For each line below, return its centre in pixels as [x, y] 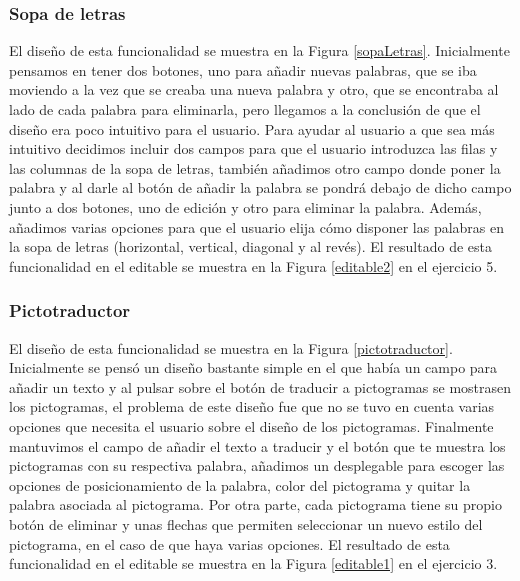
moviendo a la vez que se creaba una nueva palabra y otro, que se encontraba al [254, 89]
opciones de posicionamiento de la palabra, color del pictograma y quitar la [240, 484]
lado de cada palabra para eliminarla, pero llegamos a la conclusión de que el [245, 109]
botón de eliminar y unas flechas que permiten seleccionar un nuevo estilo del [246, 523]
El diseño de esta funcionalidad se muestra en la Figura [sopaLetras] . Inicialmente [259, 50]
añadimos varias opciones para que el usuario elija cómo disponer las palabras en [257, 226]
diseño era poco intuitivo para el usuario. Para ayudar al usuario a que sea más [252, 128]
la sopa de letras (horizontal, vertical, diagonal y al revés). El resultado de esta [250, 246]
